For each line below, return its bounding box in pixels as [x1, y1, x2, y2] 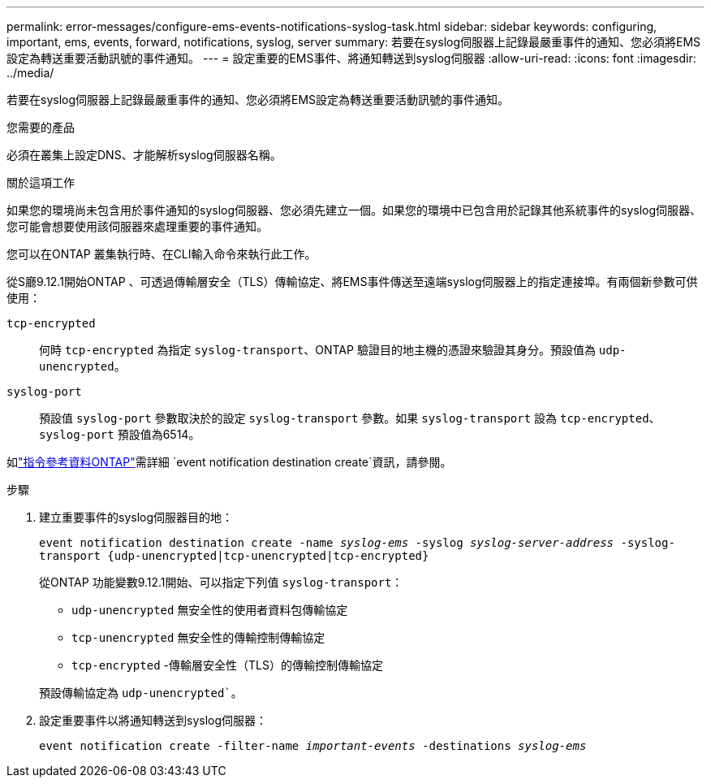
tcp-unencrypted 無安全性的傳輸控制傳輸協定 [71, 630, 325, 644]
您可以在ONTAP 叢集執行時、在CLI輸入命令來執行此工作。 [6, 247, 317, 261]
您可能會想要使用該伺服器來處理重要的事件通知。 [6, 219, 268, 233]
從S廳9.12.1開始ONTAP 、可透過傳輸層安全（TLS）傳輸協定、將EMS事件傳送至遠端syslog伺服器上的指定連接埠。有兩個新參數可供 [6, 275, 698, 288]
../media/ [6, 66, 54, 80]
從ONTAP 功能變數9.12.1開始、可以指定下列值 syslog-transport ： [39, 575, 403, 589]
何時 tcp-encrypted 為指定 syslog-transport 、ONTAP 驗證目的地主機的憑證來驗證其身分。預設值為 [39, 343, 596, 357]
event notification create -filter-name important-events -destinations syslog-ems [39, 739, 587, 752]
